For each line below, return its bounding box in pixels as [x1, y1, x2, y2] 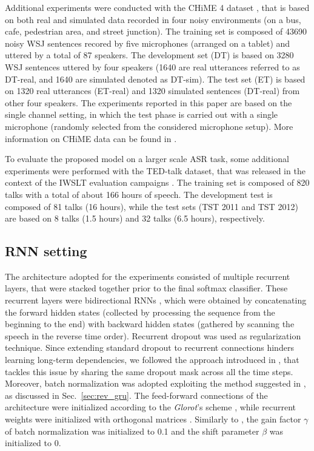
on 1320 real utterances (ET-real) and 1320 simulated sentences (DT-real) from [5, 84, 300, 97]
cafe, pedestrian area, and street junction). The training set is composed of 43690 [5, 25, 307, 38]
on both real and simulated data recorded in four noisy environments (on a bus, [5, 13, 301, 25]
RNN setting [5, 242, 87, 260]
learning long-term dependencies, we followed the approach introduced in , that [5, 353, 299, 366]
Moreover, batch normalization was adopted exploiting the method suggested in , [5, 377, 306, 390]
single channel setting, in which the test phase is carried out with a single [5, 108, 278, 121]
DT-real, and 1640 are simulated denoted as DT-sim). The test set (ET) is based [5, 72, 306, 85]
